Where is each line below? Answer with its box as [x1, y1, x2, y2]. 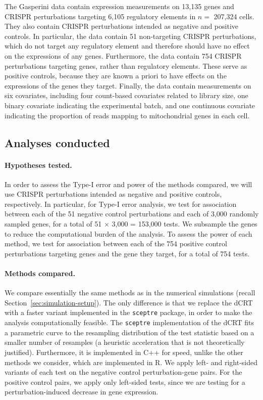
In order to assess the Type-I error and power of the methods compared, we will [5, 179, 252, 189]
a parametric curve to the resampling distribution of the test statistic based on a [5, 327, 254, 337]
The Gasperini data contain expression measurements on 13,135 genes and [5, 1, 234, 11]
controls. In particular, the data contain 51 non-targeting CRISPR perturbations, [5, 30, 256, 41]
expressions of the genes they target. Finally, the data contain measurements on [5, 80, 251, 91]
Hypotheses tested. [5, 159, 72, 170]
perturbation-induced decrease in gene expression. [5, 386, 159, 397]
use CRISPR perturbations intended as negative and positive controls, [5, 189, 222, 199]
